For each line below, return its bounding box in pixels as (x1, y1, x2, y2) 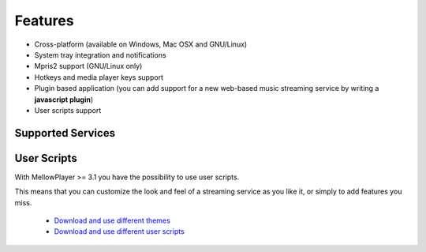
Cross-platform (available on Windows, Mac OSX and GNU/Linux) (34, 39, 248, 49)
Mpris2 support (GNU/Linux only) (34, 62, 143, 71)
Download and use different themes (54, 216, 171, 225)
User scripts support (34, 105, 102, 115)
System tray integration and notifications (34, 50, 166, 59)
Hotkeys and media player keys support (34, 72, 163, 82)
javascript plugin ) (34, 95, 94, 104)
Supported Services (14, 126, 116, 140)
